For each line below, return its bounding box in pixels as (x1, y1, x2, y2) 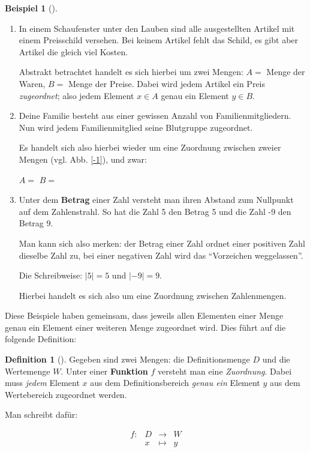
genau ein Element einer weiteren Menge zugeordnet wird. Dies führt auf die (5, 321, 286, 333)
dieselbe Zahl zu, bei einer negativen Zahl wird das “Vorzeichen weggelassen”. (19, 249, 303, 261)
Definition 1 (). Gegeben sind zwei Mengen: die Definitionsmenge (5, 353, 250, 366)
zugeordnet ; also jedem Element (19, 89, 134, 101)
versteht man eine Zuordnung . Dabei (158, 364, 292, 377)
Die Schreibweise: (19, 269, 83, 282)
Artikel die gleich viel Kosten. (19, 45, 128, 58)
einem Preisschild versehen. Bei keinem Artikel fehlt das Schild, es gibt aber (19, 34, 299, 46)
